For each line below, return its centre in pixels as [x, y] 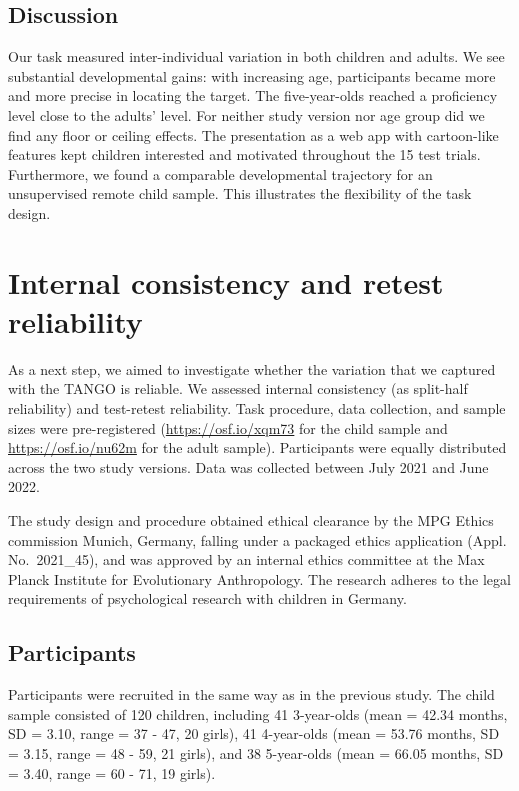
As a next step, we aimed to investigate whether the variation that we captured [252, 368]
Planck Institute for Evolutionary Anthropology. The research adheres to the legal [259, 578]
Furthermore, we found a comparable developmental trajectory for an [220, 173]
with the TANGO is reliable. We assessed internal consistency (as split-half [238, 388]
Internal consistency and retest [226, 281]
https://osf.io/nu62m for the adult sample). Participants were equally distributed [257, 447]
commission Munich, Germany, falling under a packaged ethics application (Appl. [257, 539]
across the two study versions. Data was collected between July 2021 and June [248, 466]
